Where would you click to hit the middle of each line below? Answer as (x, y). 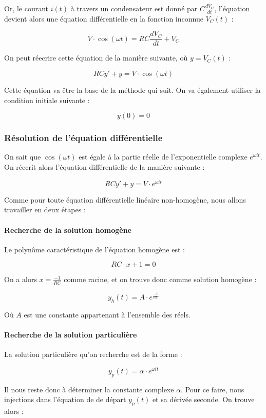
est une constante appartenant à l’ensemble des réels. (107, 314)
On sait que (23, 157)
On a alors (21, 279)
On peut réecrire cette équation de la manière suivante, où (96, 58)
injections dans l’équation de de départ (65, 399)
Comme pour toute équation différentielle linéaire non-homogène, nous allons (125, 199)
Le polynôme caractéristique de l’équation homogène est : (94, 249)
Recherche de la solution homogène (68, 230)
